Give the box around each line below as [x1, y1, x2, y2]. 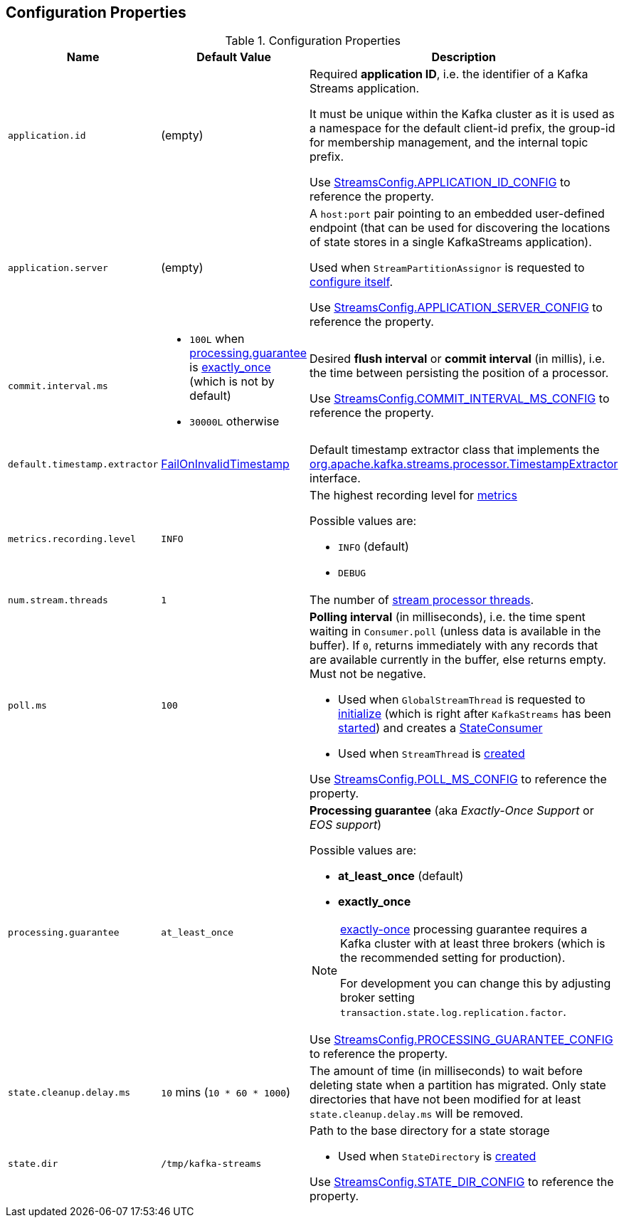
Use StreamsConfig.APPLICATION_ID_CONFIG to [310, 175, 571, 190]
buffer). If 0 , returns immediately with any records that [310, 638, 598, 653]
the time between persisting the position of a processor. [310, 366, 609, 381]
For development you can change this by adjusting [340, 976, 611, 991]
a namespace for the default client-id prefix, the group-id [310, 121, 615, 136]
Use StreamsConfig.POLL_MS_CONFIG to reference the [310, 772, 607, 787]
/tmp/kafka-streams [161, 1158, 262, 1169]
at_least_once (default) [338, 869, 464, 884]
